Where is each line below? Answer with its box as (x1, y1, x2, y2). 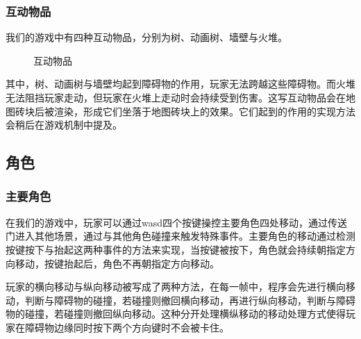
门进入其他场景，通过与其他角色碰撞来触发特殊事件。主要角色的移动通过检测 (6, 229, 355, 243)
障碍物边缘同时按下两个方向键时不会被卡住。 (24, 320, 229, 334)
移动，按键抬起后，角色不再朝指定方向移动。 (15, 256, 219, 270)
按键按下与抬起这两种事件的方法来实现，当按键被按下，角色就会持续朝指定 (6, 242, 346, 256)
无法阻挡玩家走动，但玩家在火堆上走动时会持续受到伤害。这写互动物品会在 (6, 90, 346, 104)
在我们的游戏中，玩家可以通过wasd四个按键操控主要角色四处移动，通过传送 (6, 215, 348, 229)
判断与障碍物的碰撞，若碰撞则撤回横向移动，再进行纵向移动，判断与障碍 (24, 292, 355, 307)
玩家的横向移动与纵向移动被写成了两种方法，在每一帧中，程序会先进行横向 (6, 279, 346, 294)
